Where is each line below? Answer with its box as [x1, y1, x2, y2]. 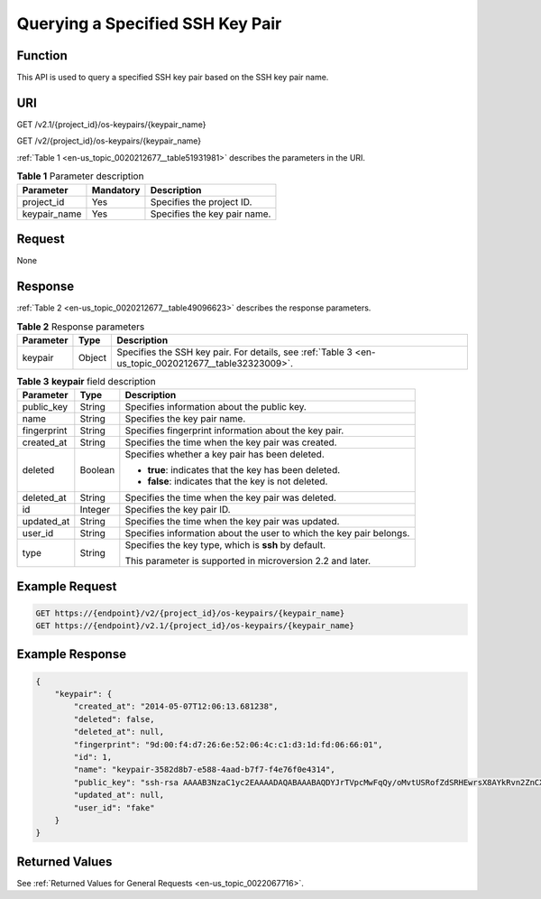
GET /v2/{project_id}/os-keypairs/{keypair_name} [16, 135, 202, 146]
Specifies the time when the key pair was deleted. [124, 492, 337, 505]
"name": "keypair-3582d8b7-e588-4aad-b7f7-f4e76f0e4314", [73, 765, 335, 775]
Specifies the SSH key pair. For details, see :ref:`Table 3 [116, 346, 353, 358]
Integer [79, 504, 111, 516]
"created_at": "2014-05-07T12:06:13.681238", [73, 701, 279, 712]
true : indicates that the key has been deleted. [147, 464, 341, 477]
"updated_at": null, [73, 790, 165, 801]
